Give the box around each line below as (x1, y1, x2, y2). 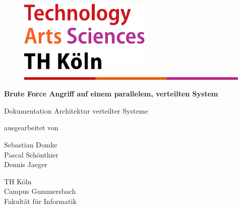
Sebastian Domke (4, 139, 57, 149)
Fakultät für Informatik (4, 195, 77, 206)
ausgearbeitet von (4, 122, 58, 133)
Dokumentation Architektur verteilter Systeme (4, 105, 148, 116)
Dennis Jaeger (4, 159, 47, 170)
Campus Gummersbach (4, 186, 76, 196)
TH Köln (4, 176, 32, 186)
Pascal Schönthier (4, 149, 59, 160)
